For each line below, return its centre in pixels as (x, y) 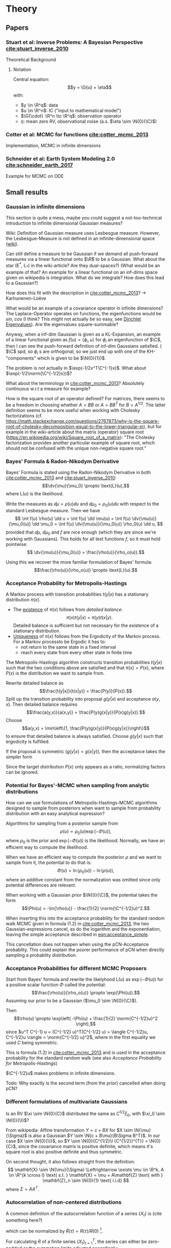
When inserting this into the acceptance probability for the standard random (85, 918)
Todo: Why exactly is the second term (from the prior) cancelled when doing (86, 1083)
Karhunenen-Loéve (26, 298)
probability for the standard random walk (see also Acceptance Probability (84, 1058)
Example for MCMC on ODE (35, 176)
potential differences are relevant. (41, 885)
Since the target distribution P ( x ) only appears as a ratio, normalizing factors (85, 767)
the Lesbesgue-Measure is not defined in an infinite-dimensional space (80, 239)
